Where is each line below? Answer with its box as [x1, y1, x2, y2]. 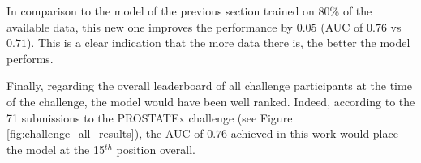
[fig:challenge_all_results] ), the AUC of [6, 125, 204, 142]
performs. [6, 49, 54, 66]
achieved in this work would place [230, 125, 398, 142]
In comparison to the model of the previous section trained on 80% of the [6, 2, 372, 19]
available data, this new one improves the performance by [6, 18, 293, 35]
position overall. [116, 140, 195, 157]
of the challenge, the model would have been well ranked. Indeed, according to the [6, 92, 415, 109]
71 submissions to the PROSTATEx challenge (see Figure [6, 109, 293, 126]
